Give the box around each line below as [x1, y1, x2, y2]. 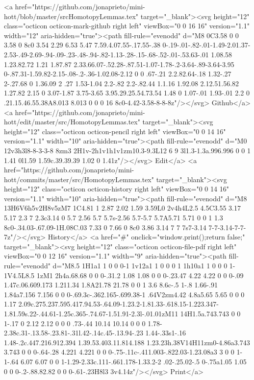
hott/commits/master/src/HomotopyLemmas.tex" [4, 174, 154, 184]
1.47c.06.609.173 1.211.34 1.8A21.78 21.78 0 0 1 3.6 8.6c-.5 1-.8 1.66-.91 [4, 280, 218, 290]
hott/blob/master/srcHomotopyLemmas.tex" [4, 11, 139, 21]
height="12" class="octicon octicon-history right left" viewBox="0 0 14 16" [4, 184, 229, 194]
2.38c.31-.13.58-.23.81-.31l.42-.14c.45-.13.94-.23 [4, 328, 143, 338]
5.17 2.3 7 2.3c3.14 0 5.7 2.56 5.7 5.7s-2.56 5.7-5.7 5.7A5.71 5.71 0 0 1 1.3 [4, 213, 223, 223]
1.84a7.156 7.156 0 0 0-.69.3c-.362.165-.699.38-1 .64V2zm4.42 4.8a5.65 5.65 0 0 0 [4, 289, 245, 299]
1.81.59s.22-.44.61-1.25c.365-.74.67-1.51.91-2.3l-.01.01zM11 [4, 309, 178, 318]
